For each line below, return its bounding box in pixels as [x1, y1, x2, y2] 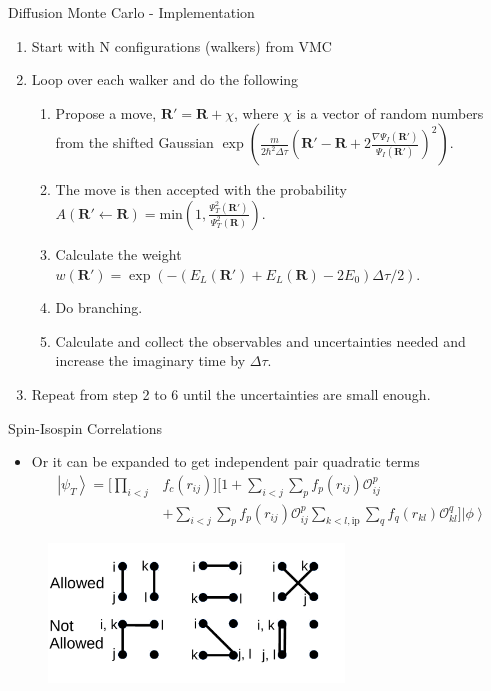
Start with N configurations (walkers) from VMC [31, 35, 332, 56]
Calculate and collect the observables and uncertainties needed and [55, 330, 466, 351]
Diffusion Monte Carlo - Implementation [8, 2, 255, 22]
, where [233, 102, 279, 123]
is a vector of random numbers [296, 102, 484, 123]
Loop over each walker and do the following [31, 69, 299, 90]
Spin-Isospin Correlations [8, 417, 162, 438]
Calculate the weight [55, 243, 182, 264]
